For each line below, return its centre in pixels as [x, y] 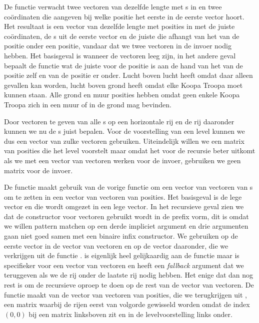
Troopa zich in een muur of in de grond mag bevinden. [88, 104]
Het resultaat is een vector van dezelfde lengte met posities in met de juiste [119, 26]
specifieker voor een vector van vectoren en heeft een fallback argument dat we [124, 265]
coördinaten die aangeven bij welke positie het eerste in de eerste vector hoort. [124, 16]
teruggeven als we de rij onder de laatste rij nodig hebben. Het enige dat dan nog [129, 275]
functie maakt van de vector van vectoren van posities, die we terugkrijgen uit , [126, 294]
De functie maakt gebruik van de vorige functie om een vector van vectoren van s [128, 187]
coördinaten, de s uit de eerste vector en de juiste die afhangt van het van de [122, 36]
